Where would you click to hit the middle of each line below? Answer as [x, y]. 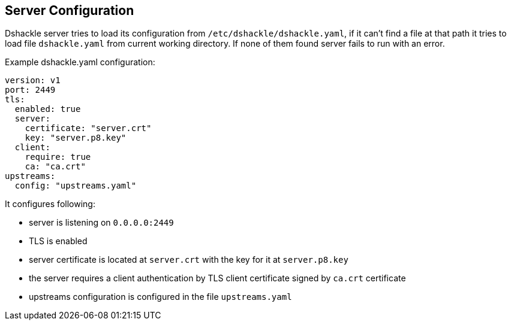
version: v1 [33, 81]
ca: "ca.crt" [55, 167]
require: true [58, 157]
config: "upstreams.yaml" [76, 186]
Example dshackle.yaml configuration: [80, 62]
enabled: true [48, 109]
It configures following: [50, 204]
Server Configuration [70, 10]
